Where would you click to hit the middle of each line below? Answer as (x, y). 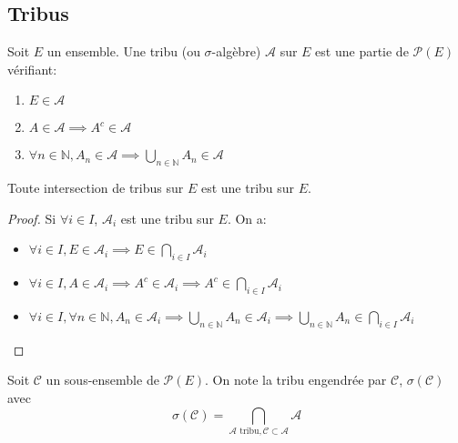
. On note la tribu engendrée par (296, 380)
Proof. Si (32, 218)
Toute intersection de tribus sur (96, 188)
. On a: (247, 218)
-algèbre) (236, 51)
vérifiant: (32, 69)
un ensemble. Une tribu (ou (123, 51)
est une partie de (362, 51)
